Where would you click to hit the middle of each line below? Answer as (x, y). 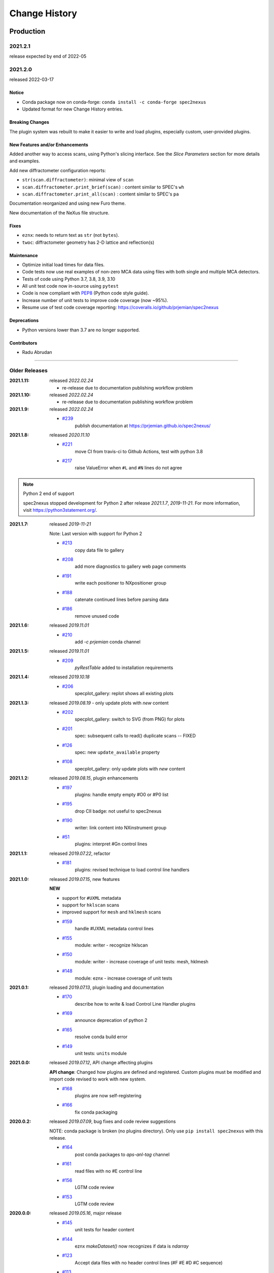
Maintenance (24, 255)
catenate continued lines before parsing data (122, 599)
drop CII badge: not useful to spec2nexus (118, 811)
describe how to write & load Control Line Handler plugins (135, 1004)
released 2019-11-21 (70, 524)
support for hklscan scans (91, 905)
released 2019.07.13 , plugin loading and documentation (107, 987)
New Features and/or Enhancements (49, 145)
